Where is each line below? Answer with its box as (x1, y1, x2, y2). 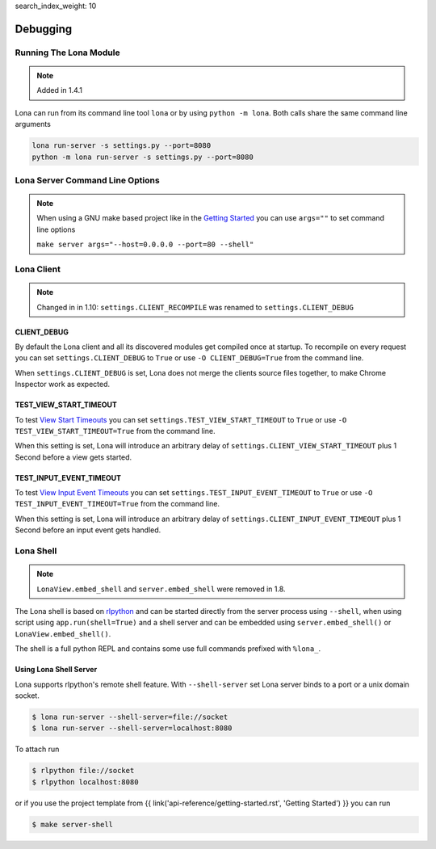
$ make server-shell (31, 820, 113, 829)
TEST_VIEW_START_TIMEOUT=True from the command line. (15, 426, 216, 435)
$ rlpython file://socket (31, 766, 135, 775)
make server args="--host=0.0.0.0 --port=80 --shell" (36, 240, 254, 250)
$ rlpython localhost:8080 (31, 777, 139, 787)
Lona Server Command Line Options (15, 174, 161, 186)
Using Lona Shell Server (15, 665, 98, 675)
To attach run (15, 744, 60, 754)
